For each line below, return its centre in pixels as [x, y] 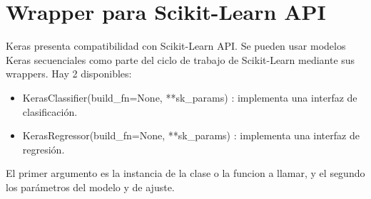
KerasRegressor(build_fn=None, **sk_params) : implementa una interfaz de [191, 135]
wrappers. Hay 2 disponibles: [69, 74]
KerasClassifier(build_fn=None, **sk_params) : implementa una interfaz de [190, 97]
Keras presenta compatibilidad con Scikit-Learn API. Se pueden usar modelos [176, 46]
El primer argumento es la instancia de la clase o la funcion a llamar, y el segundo [185, 173]
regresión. [44, 149]
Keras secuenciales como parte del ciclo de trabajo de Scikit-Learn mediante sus [181, 59]
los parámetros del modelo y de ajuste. [90, 187]
